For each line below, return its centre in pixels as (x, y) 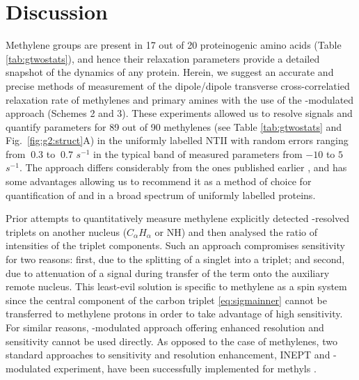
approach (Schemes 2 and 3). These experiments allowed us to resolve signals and (179, 113)
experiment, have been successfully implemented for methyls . (185, 368)
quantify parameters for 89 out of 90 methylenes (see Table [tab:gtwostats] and (174, 126)
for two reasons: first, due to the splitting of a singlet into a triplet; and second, (175, 259)
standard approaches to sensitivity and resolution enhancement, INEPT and (168, 355)
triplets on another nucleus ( (66, 231)
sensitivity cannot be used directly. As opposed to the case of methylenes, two (171, 341)
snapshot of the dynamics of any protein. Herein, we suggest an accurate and (170, 72)
